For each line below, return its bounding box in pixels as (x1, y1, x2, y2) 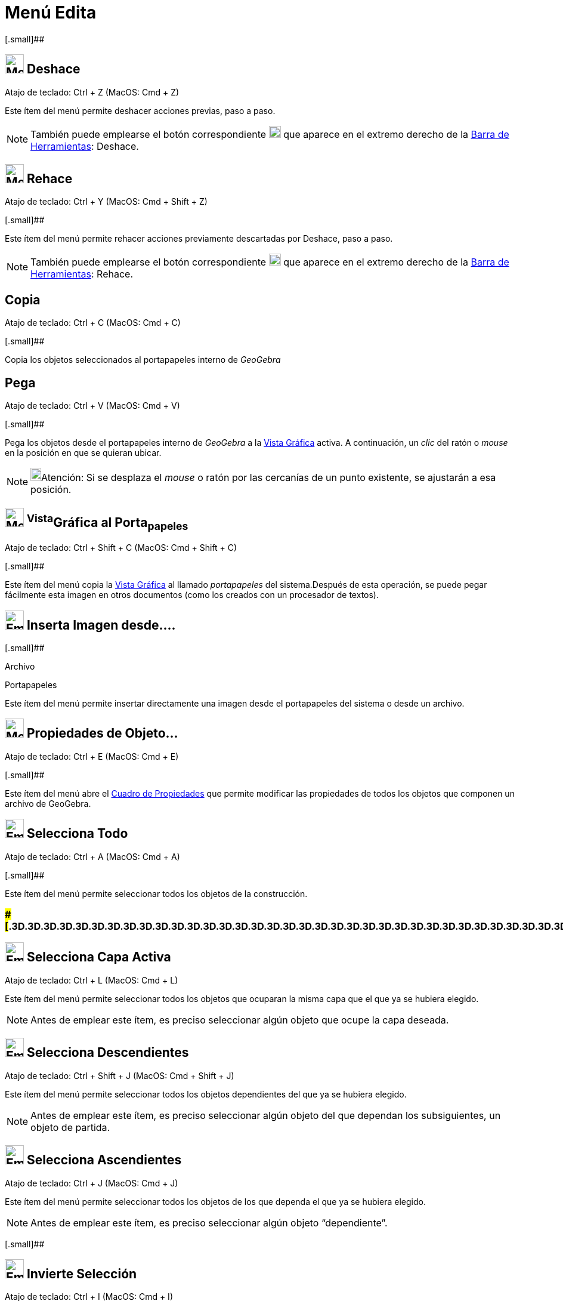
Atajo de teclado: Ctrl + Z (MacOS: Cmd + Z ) (5, 87, 180, 97)
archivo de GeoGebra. (5, 798, 91, 809)
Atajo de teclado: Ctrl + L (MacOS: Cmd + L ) (5, 975, 178, 985)
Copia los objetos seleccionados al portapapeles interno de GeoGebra (5, 354, 281, 365)
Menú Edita (5, 2, 97, 23)
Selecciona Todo (26, 826, 128, 841)
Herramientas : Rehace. (30, 268, 134, 280)
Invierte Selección (26, 1266, 137, 1282)
